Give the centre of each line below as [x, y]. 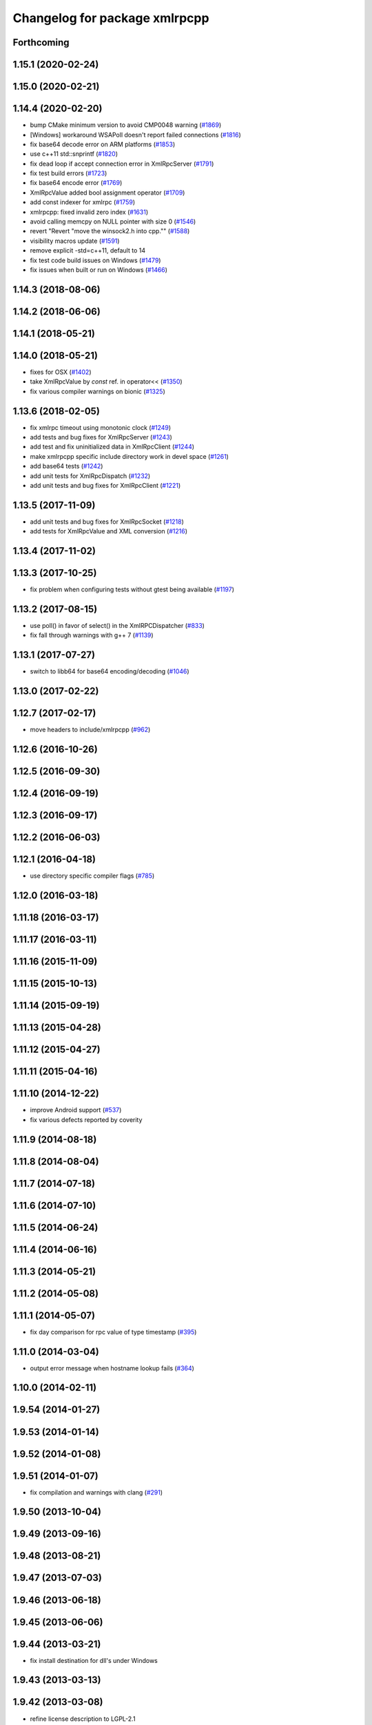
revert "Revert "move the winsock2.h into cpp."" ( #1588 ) [110, 231]
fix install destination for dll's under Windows [94, 1660]
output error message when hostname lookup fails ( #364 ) [112, 1368]
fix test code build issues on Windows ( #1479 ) [95, 260]
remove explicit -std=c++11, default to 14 [88, 250]
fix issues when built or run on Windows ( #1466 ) [99, 270]
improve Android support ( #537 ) [76, 1110]
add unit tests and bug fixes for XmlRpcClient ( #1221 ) [105, 485]
